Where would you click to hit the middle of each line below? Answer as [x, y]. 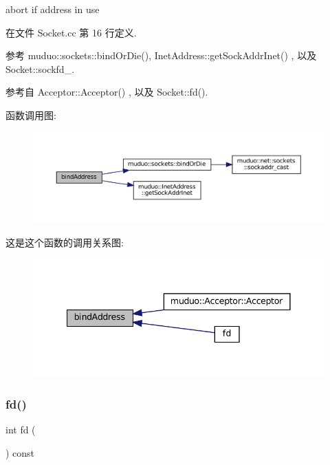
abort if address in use [53, 9]
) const [20, 452]
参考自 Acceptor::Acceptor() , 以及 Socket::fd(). [107, 92]
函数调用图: [31, 115]
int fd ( [21, 430]
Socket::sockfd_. [40, 68]
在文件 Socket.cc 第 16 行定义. [71, 32]
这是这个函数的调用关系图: [65, 242]
